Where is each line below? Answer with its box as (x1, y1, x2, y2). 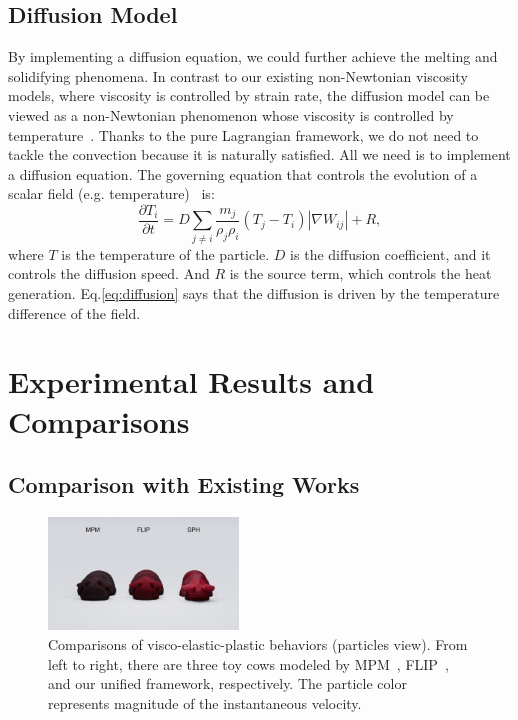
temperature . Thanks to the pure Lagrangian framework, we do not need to (8, 124, 479, 145)
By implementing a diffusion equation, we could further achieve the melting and (8, 46, 498, 67)
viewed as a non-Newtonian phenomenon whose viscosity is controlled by (8, 104, 454, 125)
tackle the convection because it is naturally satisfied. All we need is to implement (8, 144, 511, 165)
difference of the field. (8, 302, 141, 323)
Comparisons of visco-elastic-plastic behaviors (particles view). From (48, 633, 468, 654)
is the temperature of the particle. (61, 243, 270, 264)
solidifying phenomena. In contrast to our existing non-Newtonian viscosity (8, 65, 468, 86)
